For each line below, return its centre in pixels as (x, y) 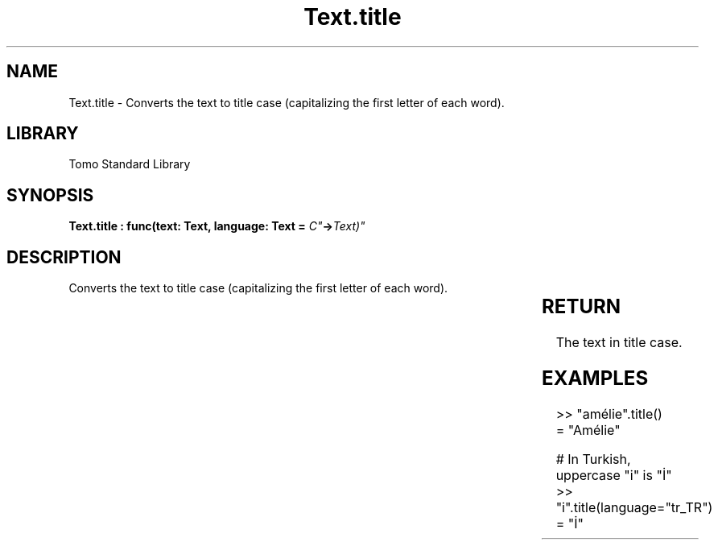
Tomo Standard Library (130, 164)
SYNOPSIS (50, 195)
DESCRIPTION (64, 257)
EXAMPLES (595, 378)
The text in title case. (619, 343)
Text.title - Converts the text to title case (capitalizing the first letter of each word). (287, 102)
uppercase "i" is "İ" (614, 475)
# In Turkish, (593, 459)
